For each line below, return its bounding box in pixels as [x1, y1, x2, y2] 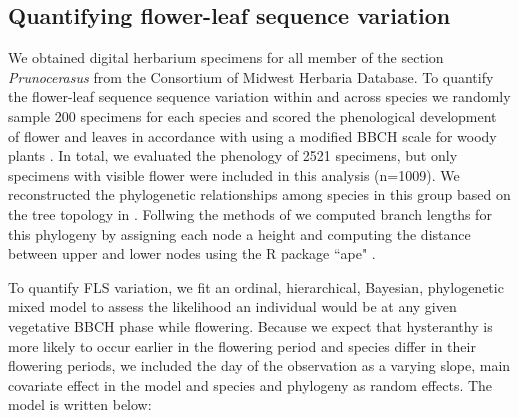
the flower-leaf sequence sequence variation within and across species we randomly [8, 86, 511, 107]
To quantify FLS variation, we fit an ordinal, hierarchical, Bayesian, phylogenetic [8, 276, 504, 297]
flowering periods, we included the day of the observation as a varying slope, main [8, 355, 511, 376]
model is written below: [8, 394, 152, 415]
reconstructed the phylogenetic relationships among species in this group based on [8, 184, 511, 205]
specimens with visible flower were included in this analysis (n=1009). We [8, 164, 460, 185]
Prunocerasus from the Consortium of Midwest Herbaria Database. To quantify [8, 66, 494, 87]
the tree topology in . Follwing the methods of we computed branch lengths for [8, 203, 492, 224]
